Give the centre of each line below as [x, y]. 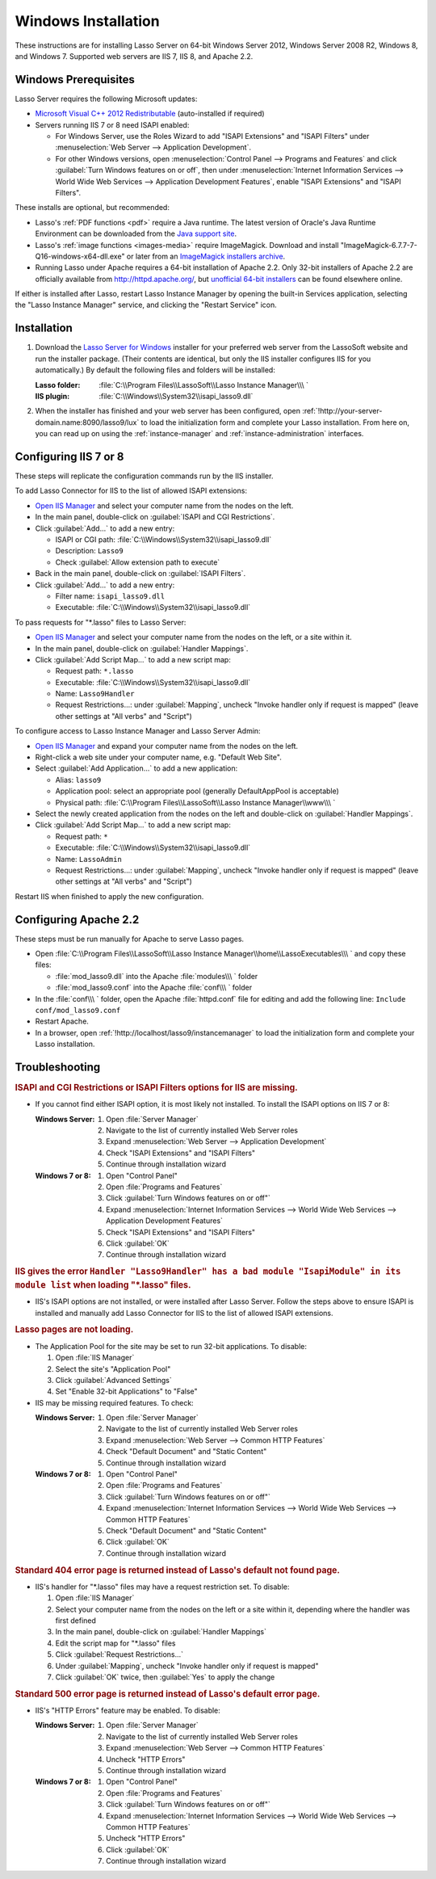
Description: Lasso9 [90, 551]
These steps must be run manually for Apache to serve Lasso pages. [130, 939]
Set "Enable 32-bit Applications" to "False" [126, 1391]
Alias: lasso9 [78, 780]
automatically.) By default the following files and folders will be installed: [155, 370]
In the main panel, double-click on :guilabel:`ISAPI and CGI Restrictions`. [155, 517]
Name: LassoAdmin [89, 859]
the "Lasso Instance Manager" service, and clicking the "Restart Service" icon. [146, 305]
